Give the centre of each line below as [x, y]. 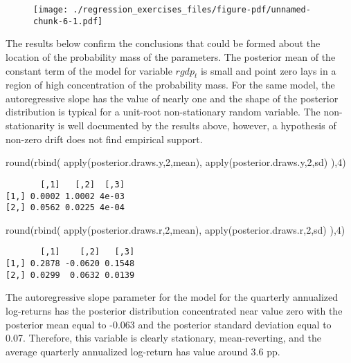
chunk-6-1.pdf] [68, 21]
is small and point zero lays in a [268, 70]
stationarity [30, 125]
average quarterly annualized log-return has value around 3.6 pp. [143, 351]
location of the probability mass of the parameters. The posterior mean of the [171, 56]
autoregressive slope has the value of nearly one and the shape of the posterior [172, 98]
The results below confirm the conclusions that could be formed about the [163, 43]
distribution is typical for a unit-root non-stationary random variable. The [163, 112]
